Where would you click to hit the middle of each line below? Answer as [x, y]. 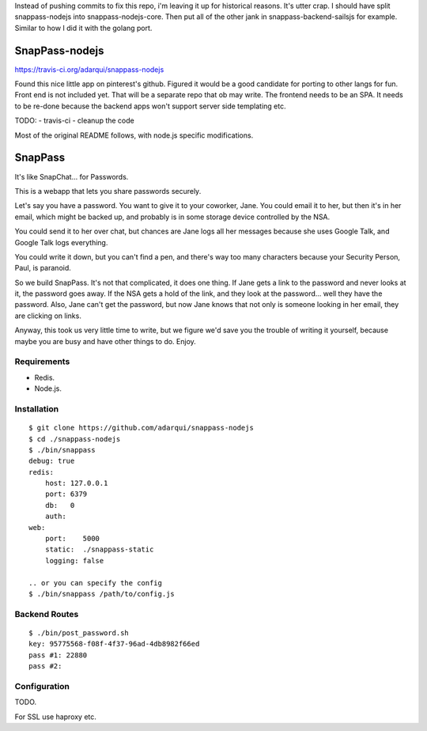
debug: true [52, 461]
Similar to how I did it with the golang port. [83, 28]
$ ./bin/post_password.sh [79, 633]
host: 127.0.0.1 [76, 483]
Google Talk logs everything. [61, 242]
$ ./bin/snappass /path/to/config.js [102, 594]
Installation [37, 409]
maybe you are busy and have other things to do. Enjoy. [106, 341]
